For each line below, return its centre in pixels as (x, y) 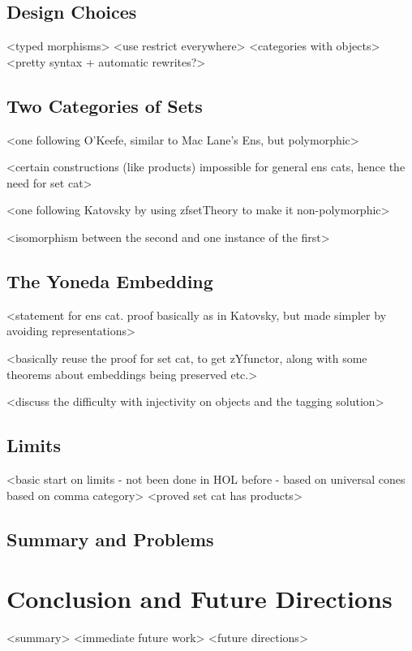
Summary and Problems (110, 539)
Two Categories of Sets (105, 105)
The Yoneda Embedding (110, 280)
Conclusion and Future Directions (200, 599)
